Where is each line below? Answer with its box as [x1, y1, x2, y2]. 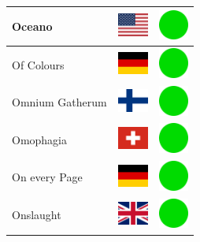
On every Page [12, 169, 83, 185]
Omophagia [12, 131, 68, 147]
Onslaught [12, 207, 61, 223]
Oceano [12, 17, 53, 34]
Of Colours [12, 56, 65, 73]
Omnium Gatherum [12, 94, 107, 110]
